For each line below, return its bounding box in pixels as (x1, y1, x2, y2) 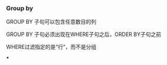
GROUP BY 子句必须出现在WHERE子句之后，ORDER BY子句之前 (6, 31, 161, 38)
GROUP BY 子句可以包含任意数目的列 (6, 18, 97, 25)
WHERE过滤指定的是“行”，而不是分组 (6, 43, 97, 51)
